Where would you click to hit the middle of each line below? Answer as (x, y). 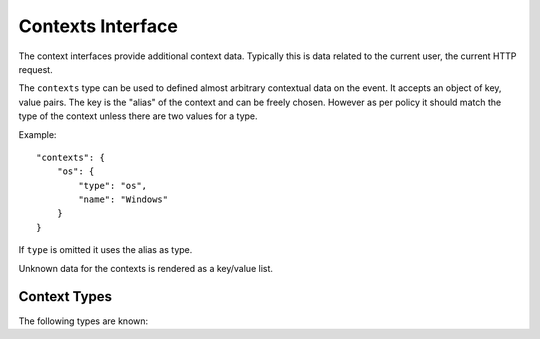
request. (36, 69)
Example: (37, 134)
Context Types (65, 296)
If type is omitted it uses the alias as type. (105, 250)
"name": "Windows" (123, 199)
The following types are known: (83, 321)
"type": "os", (113, 185)
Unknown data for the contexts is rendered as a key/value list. (146, 268)
